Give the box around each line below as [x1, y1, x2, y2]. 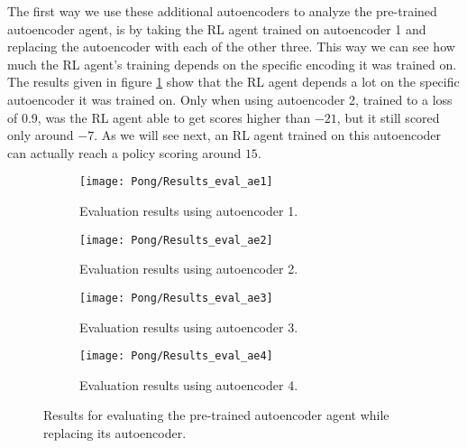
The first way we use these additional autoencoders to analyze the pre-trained [7, 2, 437, 20]
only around [7, 126, 74, 145]
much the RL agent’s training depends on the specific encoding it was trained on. [7, 54, 457, 73]
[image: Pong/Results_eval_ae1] [79, 175, 273, 189]
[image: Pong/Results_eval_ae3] [79, 291, 273, 304]
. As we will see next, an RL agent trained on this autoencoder [94, 126, 442, 145]
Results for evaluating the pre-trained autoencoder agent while [43, 406, 389, 425]
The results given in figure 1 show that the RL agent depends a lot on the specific [7, 72, 460, 91]
